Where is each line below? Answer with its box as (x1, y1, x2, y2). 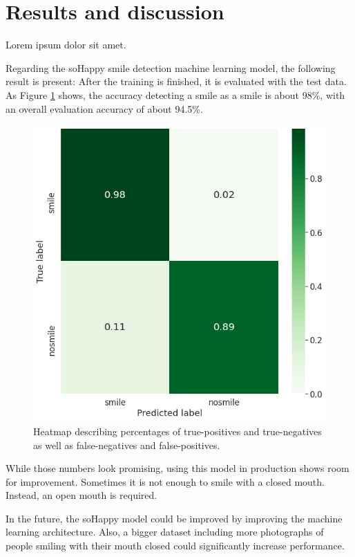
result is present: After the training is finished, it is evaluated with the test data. (6, 74, 347, 89)
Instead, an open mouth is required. (6, 488, 157, 502)
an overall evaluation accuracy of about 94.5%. (6, 101, 203, 116)
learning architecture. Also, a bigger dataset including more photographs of (6, 524, 324, 539)
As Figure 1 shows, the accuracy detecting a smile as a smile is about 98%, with (6, 87, 345, 102)
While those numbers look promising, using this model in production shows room (6, 461, 349, 475)
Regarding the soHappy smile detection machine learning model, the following (6, 60, 336, 75)
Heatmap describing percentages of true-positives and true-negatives (33, 423, 322, 438)
